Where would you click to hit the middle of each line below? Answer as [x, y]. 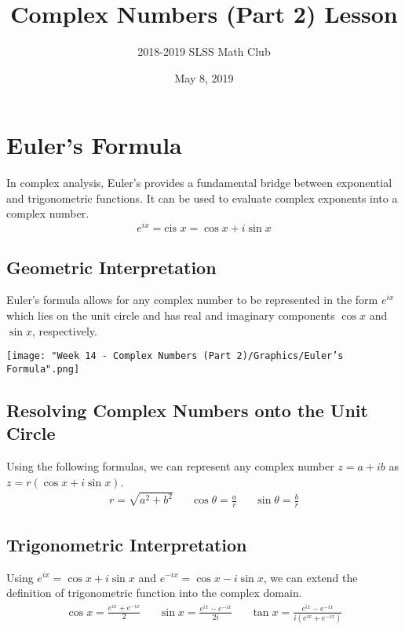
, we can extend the [310, 577]
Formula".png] [43, 369]
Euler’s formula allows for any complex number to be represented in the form [192, 300]
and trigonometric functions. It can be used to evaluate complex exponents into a [202, 198]
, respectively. [64, 330]
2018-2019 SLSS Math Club [204, 51]
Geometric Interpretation [111, 267]
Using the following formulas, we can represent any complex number [170, 466]
